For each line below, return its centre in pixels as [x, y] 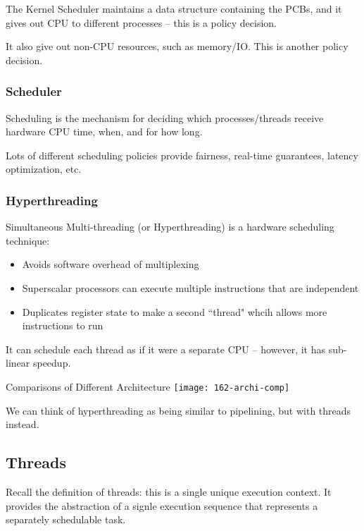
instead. [23, 424]
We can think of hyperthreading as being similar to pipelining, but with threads [178, 410]
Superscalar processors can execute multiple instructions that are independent [190, 287]
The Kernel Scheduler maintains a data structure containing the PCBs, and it [174, 8]
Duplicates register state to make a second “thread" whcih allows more [175, 311]
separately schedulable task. [66, 519]
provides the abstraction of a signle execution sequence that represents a [162, 505]
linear [18, 363]
